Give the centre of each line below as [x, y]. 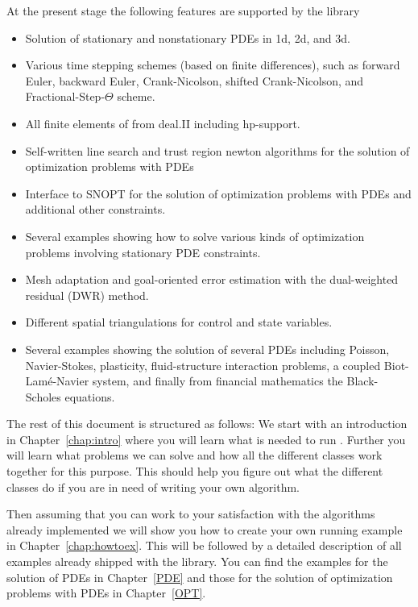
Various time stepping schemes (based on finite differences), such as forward [213, 65]
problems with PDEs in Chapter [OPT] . [106, 593]
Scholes [43, 396]
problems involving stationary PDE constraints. [143, 252]
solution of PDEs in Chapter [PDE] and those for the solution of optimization [200, 577]
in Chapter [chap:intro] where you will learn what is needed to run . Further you [206, 439]
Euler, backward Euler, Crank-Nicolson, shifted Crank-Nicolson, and [195, 80]
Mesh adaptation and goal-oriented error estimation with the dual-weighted [212, 279]
